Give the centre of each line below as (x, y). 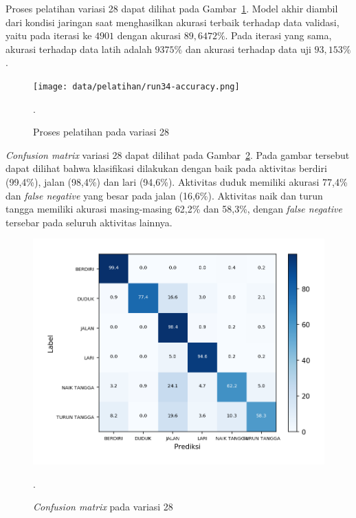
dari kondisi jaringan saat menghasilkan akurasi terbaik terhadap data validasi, (173, 22)
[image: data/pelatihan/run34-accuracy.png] (136, 86)
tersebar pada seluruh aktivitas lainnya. (89, 222)
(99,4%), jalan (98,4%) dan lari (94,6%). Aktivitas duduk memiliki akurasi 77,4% (177, 182)
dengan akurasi (149, 35)
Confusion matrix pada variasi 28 (103, 507)
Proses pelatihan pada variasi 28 (101, 132)
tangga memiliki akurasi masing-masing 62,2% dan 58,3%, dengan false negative (174, 209)
